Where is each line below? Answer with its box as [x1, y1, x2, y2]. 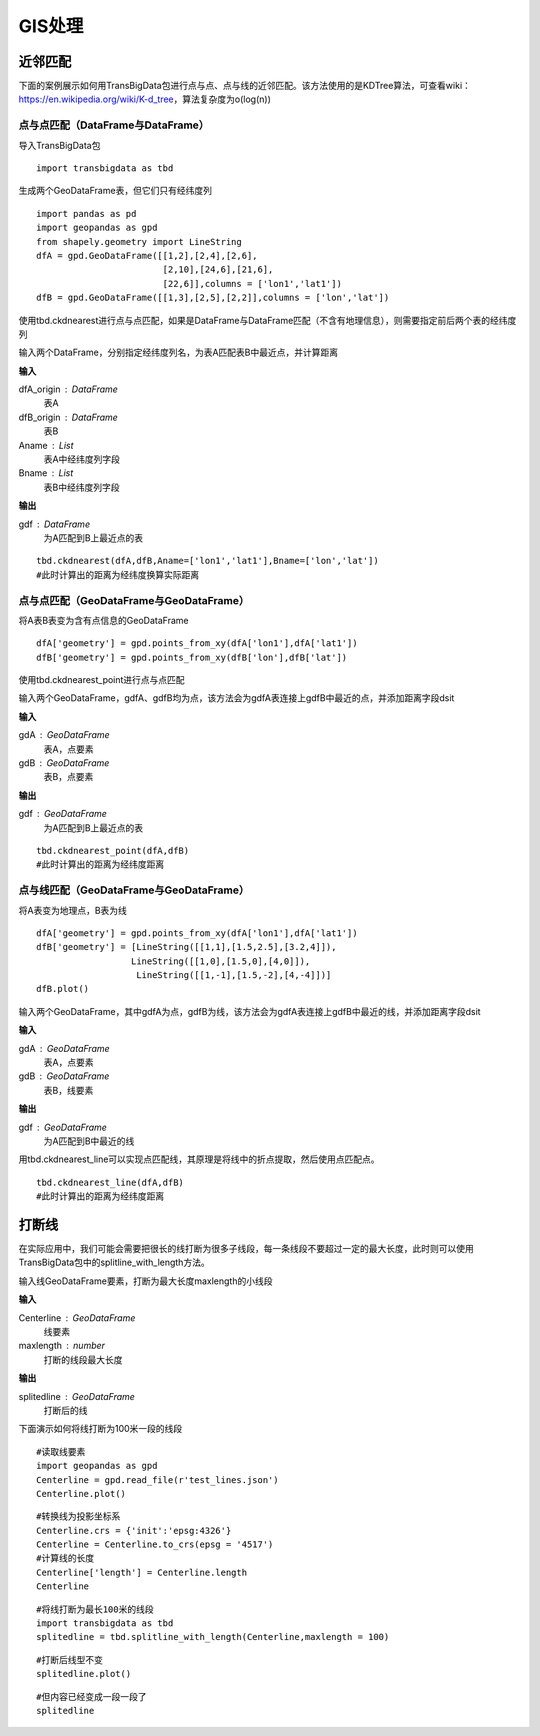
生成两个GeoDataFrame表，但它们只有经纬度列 [18, 185, 212, 197]
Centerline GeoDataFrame [18, 1311, 136, 1324]
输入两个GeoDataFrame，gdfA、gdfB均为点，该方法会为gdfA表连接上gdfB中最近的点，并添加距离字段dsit [18, 692, 455, 704]
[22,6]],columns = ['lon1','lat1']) [162, 278, 342, 289]
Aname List [18, 439, 74, 451]
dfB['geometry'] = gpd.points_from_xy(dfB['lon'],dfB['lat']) [36, 651, 348, 663]
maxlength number [18, 1340, 105, 1352]
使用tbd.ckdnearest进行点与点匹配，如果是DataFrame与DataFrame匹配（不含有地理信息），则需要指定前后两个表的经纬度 [18, 314, 517, 326]
